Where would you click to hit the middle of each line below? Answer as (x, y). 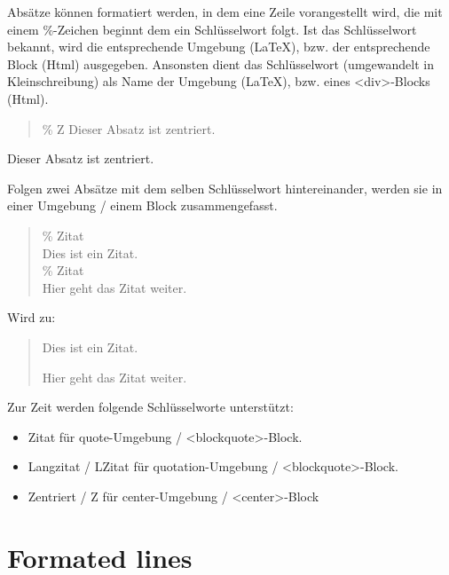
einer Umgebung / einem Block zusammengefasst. (142, 205)
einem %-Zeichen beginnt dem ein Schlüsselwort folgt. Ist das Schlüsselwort (212, 29)
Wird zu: (32, 317)
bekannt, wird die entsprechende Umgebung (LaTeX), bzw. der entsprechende (219, 47)
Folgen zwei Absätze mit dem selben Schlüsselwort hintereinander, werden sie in (225, 188)
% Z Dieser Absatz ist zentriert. (129, 128)
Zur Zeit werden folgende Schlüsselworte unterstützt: (150, 407)
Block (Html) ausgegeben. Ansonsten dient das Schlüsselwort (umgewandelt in (221, 63)
